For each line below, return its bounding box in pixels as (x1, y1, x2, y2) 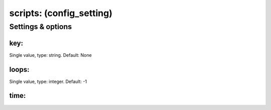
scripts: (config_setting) (9, 8, 112, 19)
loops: (9, 65, 30, 74)
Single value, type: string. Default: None (9, 52, 92, 58)
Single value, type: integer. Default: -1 (9, 78, 87, 84)
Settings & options (9, 22, 72, 31)
